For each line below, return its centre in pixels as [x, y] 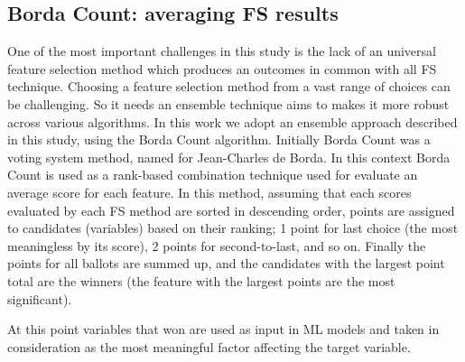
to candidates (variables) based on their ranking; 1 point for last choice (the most [233, 228]
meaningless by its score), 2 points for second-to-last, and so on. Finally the [217, 245]
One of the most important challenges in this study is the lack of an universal [222, 51]
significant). [40, 298]
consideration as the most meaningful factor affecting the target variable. [209, 346]
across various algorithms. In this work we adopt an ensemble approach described [232, 121]
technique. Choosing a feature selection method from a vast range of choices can [229, 86]
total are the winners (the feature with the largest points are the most [201, 280]
